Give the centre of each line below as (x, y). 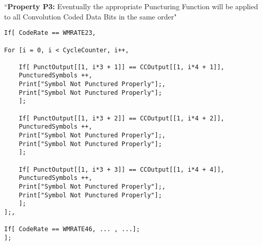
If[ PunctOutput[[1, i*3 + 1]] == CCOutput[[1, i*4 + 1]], (122, 67)
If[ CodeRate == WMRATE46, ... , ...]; (72, 229)
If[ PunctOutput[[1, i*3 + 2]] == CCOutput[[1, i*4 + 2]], (122, 118)
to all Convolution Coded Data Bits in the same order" (90, 16)
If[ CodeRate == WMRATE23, (50, 33)
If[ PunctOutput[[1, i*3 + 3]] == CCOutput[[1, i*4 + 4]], (122, 169)
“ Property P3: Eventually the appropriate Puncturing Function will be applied (131, 6)
